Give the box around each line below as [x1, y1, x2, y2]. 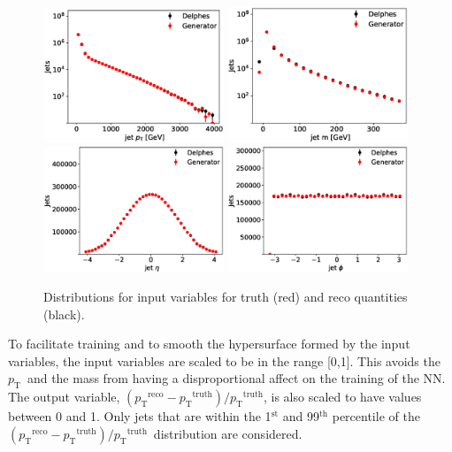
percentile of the [332, 407, 420, 425]
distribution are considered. [153, 424, 303, 442]
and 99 [282, 407, 319, 425]
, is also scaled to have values [264, 387, 422, 406]
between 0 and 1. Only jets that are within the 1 [8, 407, 272, 425]
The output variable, [8, 387, 120, 406]
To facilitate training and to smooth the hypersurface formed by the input [8, 334, 410, 353]
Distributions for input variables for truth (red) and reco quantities [43, 287, 408, 306]
